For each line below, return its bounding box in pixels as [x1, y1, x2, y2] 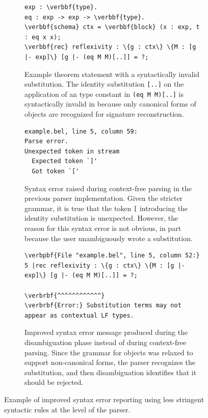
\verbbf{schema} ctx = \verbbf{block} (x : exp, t [24, 23, 200, 31]
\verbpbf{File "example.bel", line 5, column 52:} [24, 252, 200, 259]
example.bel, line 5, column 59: [24, 127, 138, 135]
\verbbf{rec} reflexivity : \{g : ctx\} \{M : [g [24, 43, 196, 51]
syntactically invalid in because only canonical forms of [24, 98, 196, 109]
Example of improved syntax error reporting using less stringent [4, 394, 204, 404]
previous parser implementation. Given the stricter [24, 193, 183, 203]
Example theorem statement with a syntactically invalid [24, 68, 199, 79]
